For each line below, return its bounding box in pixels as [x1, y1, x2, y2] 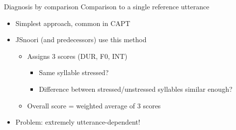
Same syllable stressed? [39, 67, 109, 78]
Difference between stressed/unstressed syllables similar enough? [39, 83, 233, 94]
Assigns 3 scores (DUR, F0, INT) [27, 51, 128, 61]
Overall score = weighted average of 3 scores [27, 100, 161, 110]
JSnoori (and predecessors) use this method [15, 34, 147, 45]
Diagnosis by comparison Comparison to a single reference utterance [4, 1, 210, 11]
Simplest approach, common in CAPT [15, 18, 131, 28]
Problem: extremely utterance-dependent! [15, 117, 140, 127]
